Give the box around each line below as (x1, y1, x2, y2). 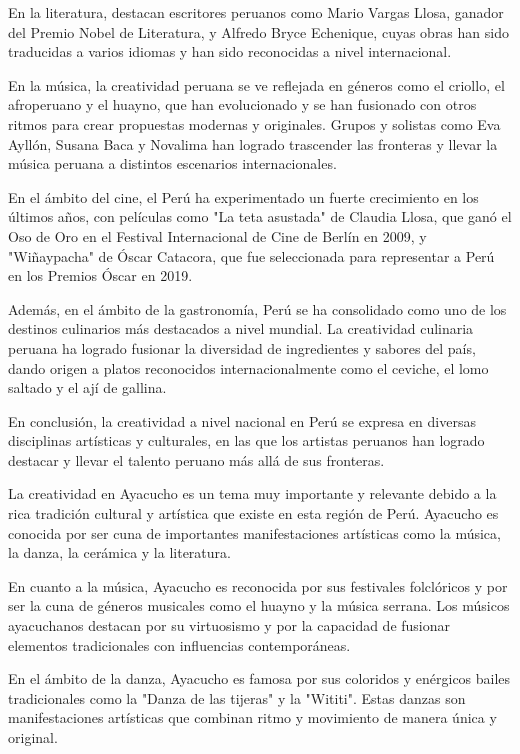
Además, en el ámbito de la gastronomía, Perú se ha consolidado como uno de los (8, 298, 507, 319)
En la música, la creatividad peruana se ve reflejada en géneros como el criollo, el (8, 74, 505, 95)
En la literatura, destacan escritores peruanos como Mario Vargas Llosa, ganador (8, 2, 504, 22)
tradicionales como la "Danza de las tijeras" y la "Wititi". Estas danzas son (8, 687, 466, 708)
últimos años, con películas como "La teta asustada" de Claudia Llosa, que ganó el (8, 206, 512, 227)
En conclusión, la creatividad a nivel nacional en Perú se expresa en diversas (8, 410, 476, 431)
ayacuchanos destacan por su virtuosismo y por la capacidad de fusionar (8, 615, 451, 636)
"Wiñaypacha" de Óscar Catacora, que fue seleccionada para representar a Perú (8, 245, 495, 266)
